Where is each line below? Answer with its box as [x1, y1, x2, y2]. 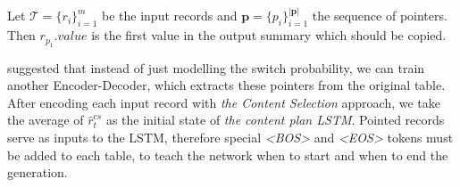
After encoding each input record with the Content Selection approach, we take [7, 93, 441, 111]
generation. [7, 163, 68, 182]
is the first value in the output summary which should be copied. [91, 26, 447, 45]
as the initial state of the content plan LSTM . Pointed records [105, 110, 445, 129]
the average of [7, 110, 84, 129]
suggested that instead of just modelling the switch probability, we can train [7, 58, 425, 77]
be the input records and [102, 6, 238, 25]
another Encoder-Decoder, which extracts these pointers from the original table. [7, 76, 446, 94]
